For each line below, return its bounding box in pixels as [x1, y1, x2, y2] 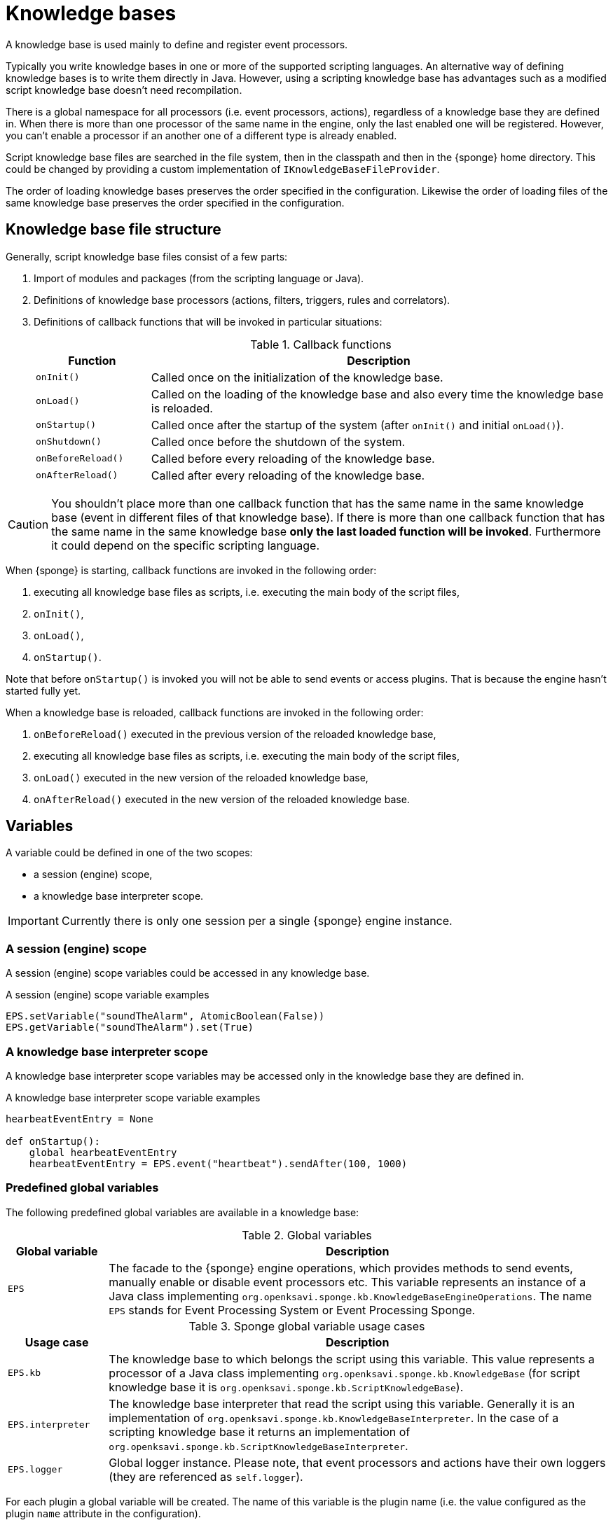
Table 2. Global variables [242, 1227, 372, 1242]
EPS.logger [8, 1464, 63, 1475]
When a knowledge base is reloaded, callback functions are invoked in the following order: [6, 706, 424, 718]
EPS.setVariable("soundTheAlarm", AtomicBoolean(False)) [6, 1010, 325, 1022]
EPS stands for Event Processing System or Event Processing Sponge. [109, 1302, 476, 1317]
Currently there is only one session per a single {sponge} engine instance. [61, 914, 453, 928]
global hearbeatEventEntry [29, 1146, 177, 1158]
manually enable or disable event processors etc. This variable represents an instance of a [109, 1274, 586, 1289]
